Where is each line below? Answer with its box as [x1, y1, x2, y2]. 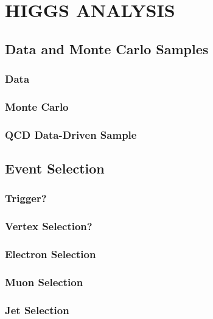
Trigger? [5, 191, 47, 206]
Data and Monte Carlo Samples [5, 39, 209, 58]
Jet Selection [5, 302, 69, 317]
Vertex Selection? [5, 219, 93, 234]
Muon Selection [5, 274, 83, 289]
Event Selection [5, 159, 105, 178]
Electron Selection [5, 247, 96, 262]
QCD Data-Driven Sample [5, 127, 137, 142]
